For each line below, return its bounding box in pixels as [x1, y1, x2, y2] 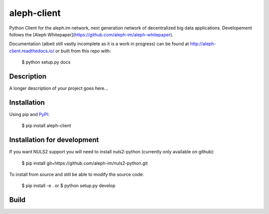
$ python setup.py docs [21, 59, 71, 65]
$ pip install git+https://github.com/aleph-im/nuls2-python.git [21, 160, 148, 166]
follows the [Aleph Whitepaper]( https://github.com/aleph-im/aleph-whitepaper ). [9, 31, 174, 37]
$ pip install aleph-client [21, 122, 72, 129]
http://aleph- [190, 41, 216, 47]
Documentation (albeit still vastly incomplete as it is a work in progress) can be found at [9, 41, 189, 47]
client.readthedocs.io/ [9, 48, 55, 54]
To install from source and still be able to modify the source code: [9, 172, 144, 177]
